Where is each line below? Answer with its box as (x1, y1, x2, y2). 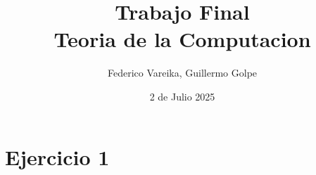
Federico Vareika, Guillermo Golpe (107, 65, 258, 80)
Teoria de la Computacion (53, 25, 311, 53)
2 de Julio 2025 (149, 89, 215, 103)
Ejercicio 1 (5, 142, 110, 171)
